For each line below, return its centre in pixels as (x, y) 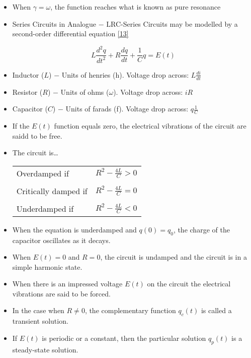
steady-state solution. (45, 349)
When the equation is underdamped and (74, 229)
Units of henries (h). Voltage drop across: (125, 74)
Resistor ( (27, 92)
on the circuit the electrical (189, 284)
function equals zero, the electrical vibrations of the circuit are (150, 125)
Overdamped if (43, 173)
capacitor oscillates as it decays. (61, 240)
